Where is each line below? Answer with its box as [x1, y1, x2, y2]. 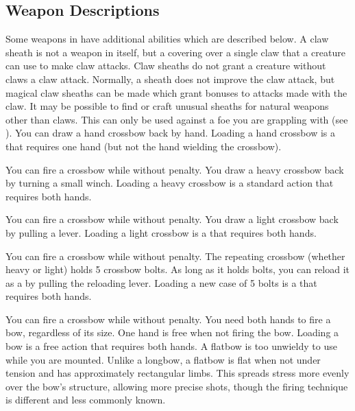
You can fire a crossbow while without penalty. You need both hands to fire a [5, 312, 331, 326]
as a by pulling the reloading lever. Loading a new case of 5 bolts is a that [5, 275, 317, 290]
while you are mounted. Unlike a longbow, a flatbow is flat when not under [5, 352, 321, 366]
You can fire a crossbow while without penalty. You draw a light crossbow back [5, 212, 339, 226]
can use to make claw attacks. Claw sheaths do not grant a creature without [5, 58, 326, 73]
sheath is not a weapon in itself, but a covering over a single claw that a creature [5, 45, 345, 59]
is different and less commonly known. [5, 392, 166, 407]
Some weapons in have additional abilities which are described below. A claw [5, 32, 329, 46]
